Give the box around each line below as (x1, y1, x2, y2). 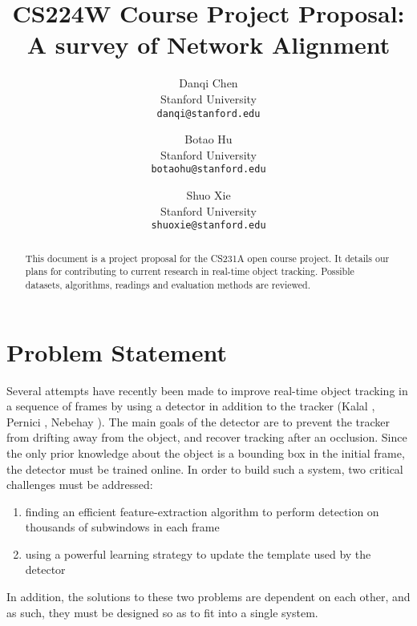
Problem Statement (6, 335, 227, 368)
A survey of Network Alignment (26, 28, 391, 61)
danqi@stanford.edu (156, 107, 261, 119)
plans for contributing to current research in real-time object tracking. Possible (25, 265, 354, 278)
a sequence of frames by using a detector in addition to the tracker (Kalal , (6, 398, 375, 414)
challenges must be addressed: (6, 476, 153, 493)
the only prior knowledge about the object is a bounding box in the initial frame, (6, 444, 405, 461)
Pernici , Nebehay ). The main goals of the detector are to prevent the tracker (6, 413, 391, 430)
